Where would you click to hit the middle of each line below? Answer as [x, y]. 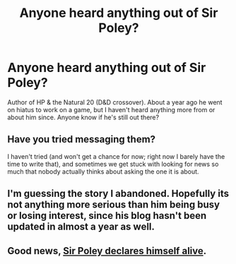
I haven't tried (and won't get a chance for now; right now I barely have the [116, 156]
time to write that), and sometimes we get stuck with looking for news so [113, 164]
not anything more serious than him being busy [114, 205]
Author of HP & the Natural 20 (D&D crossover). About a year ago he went [115, 102]
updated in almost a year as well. [81, 227]
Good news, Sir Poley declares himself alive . [107, 251]
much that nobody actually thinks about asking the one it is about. [103, 172]
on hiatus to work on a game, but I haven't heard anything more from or [111, 109]
